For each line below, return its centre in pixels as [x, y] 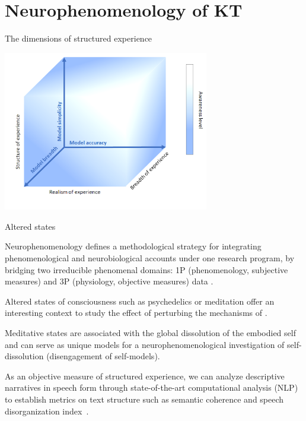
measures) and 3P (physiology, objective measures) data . [109, 281]
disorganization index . [47, 411]
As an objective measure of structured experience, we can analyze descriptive [145, 376]
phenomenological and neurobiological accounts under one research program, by [150, 258]
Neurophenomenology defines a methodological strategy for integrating [133, 246]
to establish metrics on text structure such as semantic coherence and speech [144, 399]
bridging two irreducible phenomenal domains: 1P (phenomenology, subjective [146, 269]
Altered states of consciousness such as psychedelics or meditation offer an [140, 301]
